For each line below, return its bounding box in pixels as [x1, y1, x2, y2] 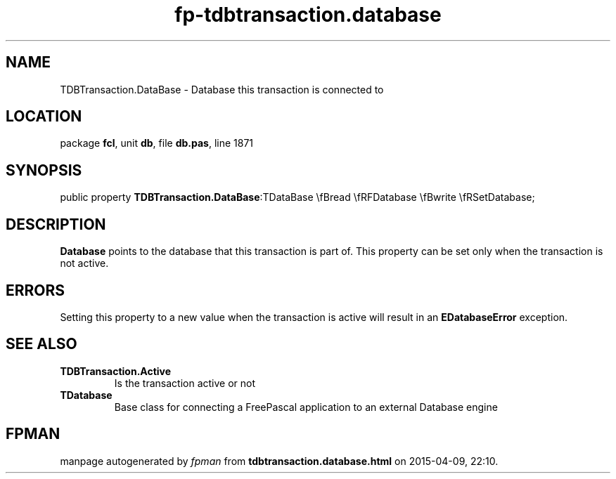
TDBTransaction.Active [60, 365, 172, 377]
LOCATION [6, 107, 82, 126]
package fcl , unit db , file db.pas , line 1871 [60, 137, 254, 150]
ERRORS [6, 281, 65, 299]
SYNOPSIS [6, 161, 82, 179]
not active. [60, 257, 109, 270]
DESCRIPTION [6, 215, 106, 233]
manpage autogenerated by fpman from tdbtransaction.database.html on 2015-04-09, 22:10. [60, 454, 499, 467]
